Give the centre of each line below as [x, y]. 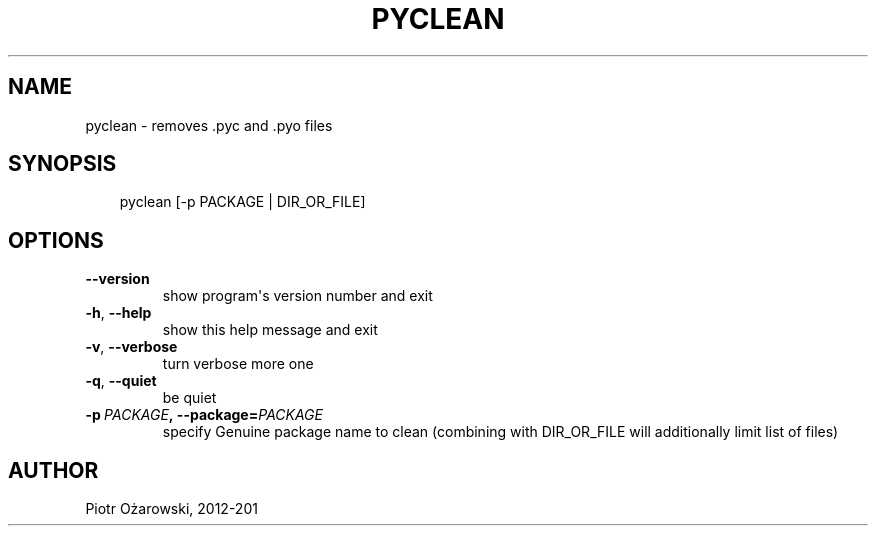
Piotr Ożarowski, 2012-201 [171, 509]
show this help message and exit [270, 330]
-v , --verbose [131, 347]
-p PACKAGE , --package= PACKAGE [204, 415]
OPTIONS [56, 240]
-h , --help [118, 313]
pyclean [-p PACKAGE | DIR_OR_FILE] [242, 202]
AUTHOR [53, 470]
